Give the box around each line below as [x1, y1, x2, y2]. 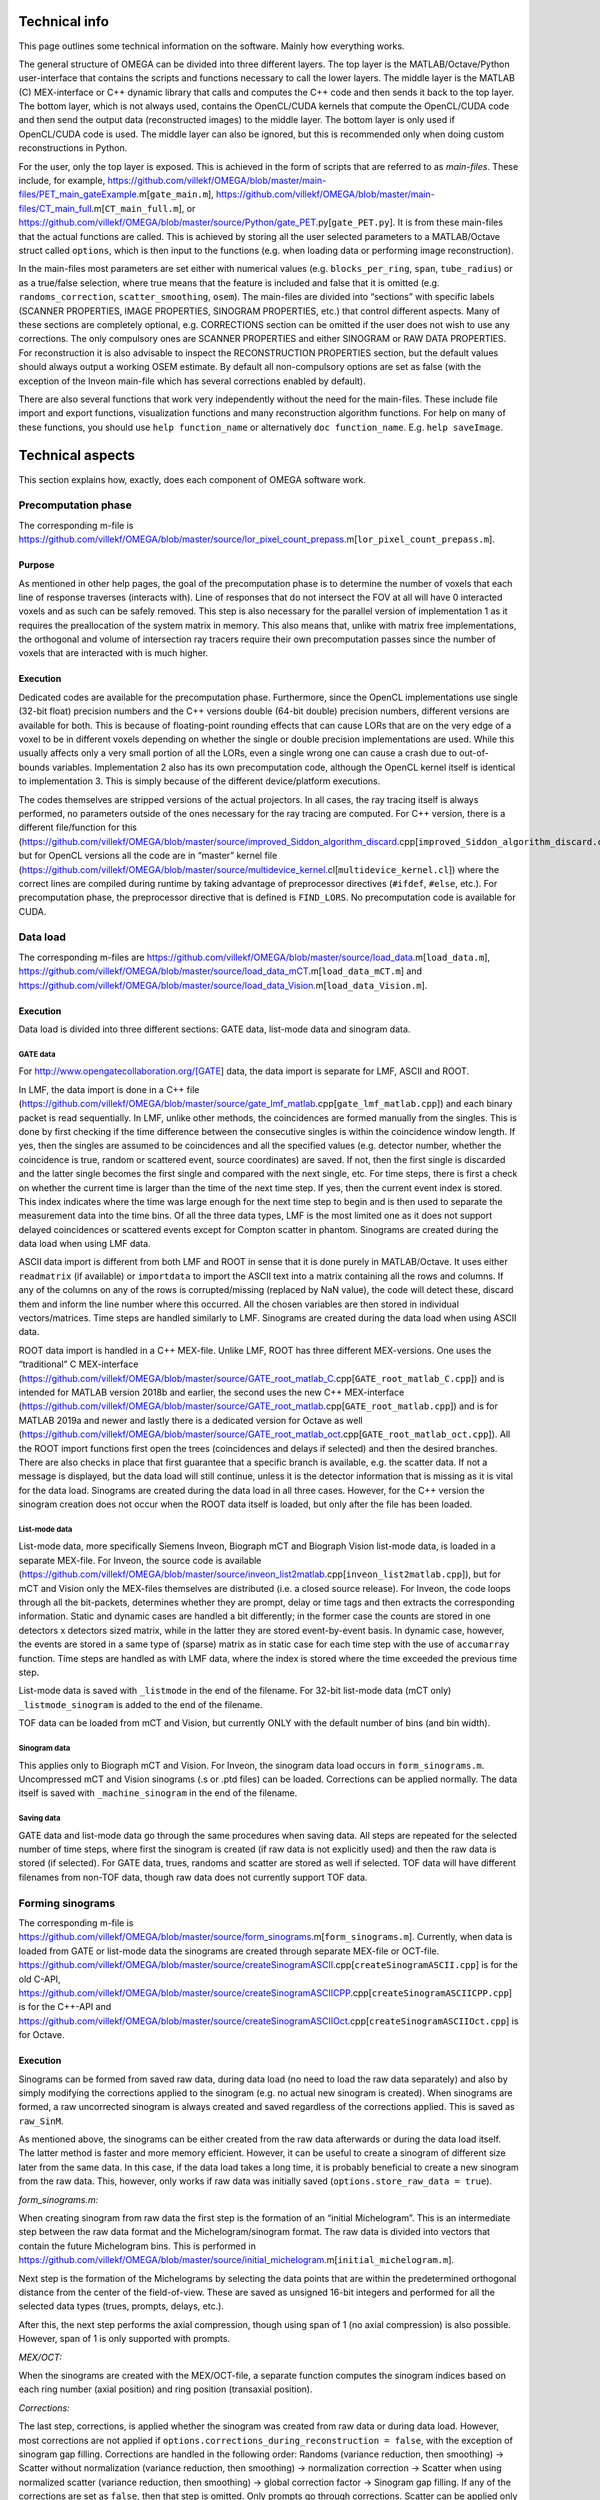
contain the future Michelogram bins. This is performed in [18, 2240, 257, 2252]
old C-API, [18, 1973, 61, 1985]
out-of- [458, 747, 489, 759]
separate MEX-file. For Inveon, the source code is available [18, 1554, 262, 1566]
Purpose [18, 559, 55, 571]
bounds [18, 761, 50, 773]
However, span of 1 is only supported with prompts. [18, 2333, 230, 2345]
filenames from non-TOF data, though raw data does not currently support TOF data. [18, 1871, 368, 1883]
